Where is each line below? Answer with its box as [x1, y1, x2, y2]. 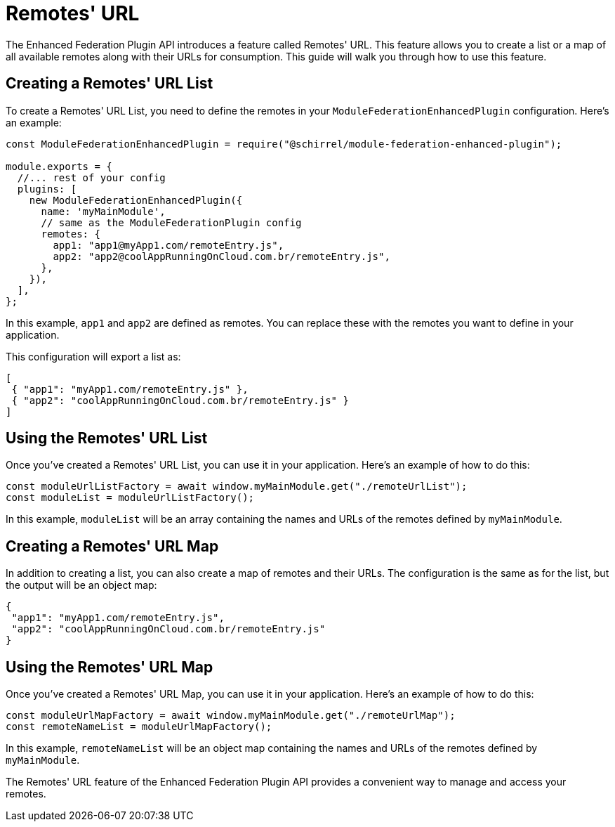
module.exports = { [6, 160, 112, 172]
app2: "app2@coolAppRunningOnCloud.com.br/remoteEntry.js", [53, 250, 390, 262]
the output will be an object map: [6, 579, 157, 592]
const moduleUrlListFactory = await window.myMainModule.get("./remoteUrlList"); [6, 481, 468, 493]
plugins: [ [17, 183, 77, 195]
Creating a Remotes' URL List [6, 74, 213, 93]
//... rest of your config [17, 171, 166, 183]
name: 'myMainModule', [41, 205, 166, 217]
